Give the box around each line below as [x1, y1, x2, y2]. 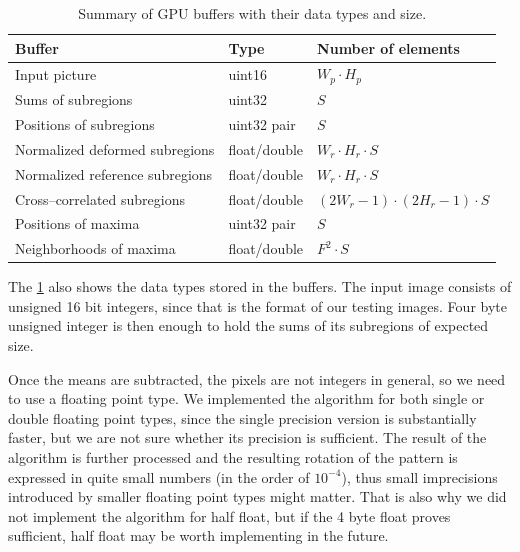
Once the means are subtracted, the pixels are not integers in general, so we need [8, 368, 506, 389]
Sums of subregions [15, 89, 133, 110]
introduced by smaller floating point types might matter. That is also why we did [8, 486, 507, 507]
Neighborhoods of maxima [15, 238, 176, 259]
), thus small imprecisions [341, 466, 498, 487]
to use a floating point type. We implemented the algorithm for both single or [8, 388, 485, 409]
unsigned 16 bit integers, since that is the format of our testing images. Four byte [8, 295, 507, 316]
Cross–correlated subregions [15, 188, 186, 209]
